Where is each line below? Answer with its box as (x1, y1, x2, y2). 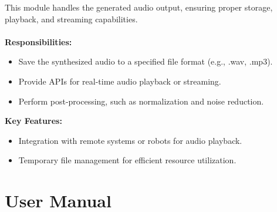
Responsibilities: (5, 35, 72, 48)
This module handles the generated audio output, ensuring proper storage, (5, 1, 273, 13)
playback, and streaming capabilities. (5, 12, 138, 25)
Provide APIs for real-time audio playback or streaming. (18, 75, 221, 87)
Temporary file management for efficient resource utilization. (18, 154, 237, 166)
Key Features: (5, 115, 62, 127)
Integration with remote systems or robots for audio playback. (18, 134, 242, 146)
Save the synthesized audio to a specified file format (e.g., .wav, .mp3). (18, 55, 273, 68)
